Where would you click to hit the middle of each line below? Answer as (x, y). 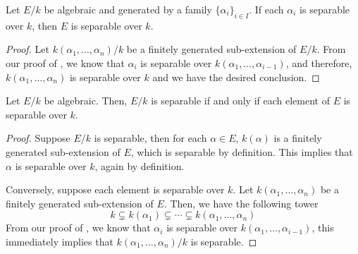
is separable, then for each (150, 138)
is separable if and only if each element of (240, 101)
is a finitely (298, 138)
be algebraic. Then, (86, 101)
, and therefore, (319, 62)
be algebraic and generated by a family (128, 9)
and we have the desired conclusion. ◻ (236, 77)
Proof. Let (27, 49)
